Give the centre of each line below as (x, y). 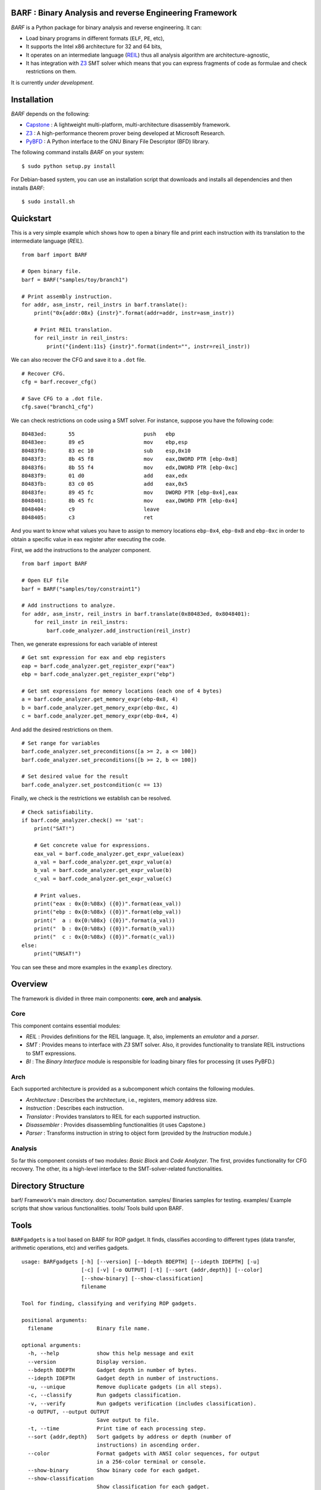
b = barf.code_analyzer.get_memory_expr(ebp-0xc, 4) (100, 707)
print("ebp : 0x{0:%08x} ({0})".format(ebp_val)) (107, 912)
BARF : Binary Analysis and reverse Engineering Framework (124, 13)
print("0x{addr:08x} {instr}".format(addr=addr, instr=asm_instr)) (134, 313)
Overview (29, 984)
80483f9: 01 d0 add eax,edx (105, 476)
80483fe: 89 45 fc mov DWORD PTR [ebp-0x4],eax (130, 492)
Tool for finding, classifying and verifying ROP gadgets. (109, 1303)
